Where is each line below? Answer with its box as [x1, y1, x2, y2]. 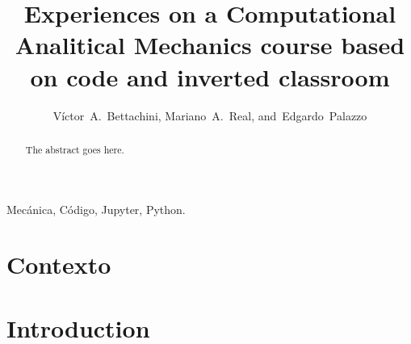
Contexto [6, 248, 111, 281]
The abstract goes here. [25, 142, 124, 156]
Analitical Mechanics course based [15, 28, 405, 61]
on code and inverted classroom [30, 60, 390, 93]
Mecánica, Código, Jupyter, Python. [6, 200, 186, 217]
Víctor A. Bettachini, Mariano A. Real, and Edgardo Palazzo [52, 107, 367, 124]
